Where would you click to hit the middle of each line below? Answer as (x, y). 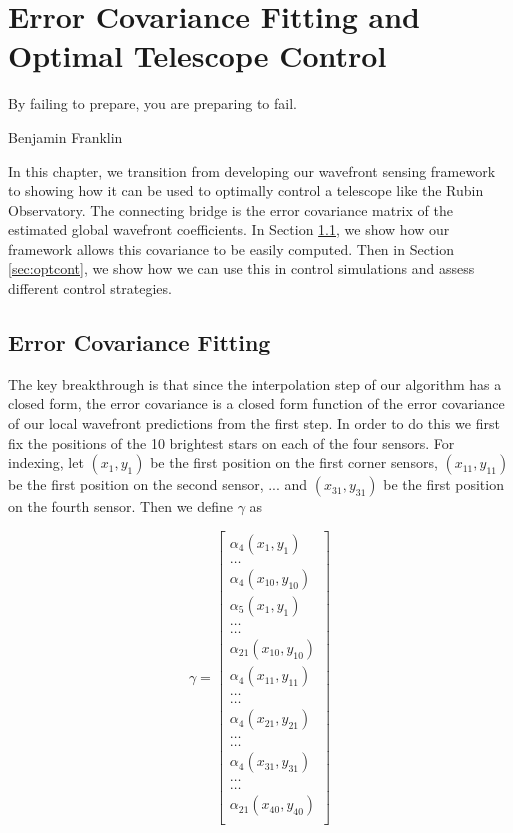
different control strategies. (90, 288)
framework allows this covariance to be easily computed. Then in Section (231, 248)
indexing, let (46, 462)
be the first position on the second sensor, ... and (158, 484)
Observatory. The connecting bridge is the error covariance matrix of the (230, 209)
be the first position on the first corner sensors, (294, 462)
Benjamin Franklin (65, 136)
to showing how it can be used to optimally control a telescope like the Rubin (246, 190)
